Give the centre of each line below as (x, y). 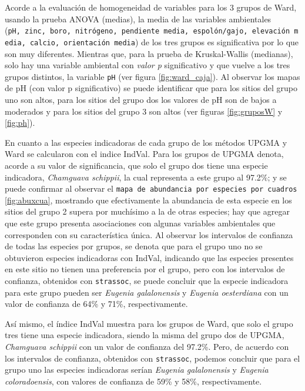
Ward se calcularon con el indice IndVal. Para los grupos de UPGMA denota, (144, 154)
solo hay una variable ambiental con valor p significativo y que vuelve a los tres (148, 65)
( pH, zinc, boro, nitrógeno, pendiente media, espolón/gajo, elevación (148, 30)
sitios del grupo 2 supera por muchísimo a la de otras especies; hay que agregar (147, 211)
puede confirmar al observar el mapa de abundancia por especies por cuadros (151, 188)
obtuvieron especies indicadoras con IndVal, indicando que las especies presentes (149, 257)
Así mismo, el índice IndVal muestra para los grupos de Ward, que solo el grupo (149, 323)
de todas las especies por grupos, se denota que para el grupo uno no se (134, 246)
